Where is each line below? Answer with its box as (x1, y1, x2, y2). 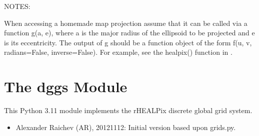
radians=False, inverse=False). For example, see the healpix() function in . (4, 47, 232, 57)
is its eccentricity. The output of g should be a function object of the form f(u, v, (4, 37, 252, 47)
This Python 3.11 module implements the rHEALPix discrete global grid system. (4, 105, 252, 116)
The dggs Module (4, 76, 127, 97)
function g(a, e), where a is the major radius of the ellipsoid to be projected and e (4, 27, 255, 38)
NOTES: (4, 1, 30, 11)
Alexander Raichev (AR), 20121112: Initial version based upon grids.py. (15, 122, 236, 132)
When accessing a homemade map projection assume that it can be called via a (4, 17, 247, 28)
